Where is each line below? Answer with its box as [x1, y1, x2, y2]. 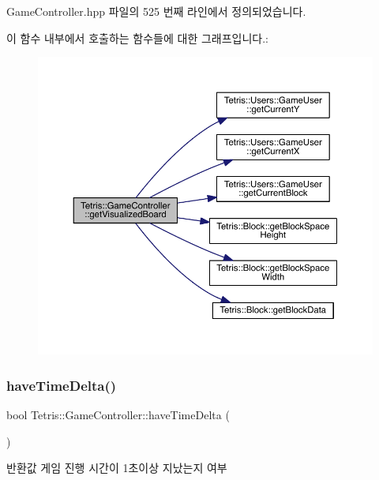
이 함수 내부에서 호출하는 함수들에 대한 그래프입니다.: [6, 29, 268, 46]
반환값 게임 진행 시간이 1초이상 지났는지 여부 [6, 459, 227, 476]
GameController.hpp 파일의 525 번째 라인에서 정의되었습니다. [6, 3, 306, 19]
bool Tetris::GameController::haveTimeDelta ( [6, 407, 230, 423]
